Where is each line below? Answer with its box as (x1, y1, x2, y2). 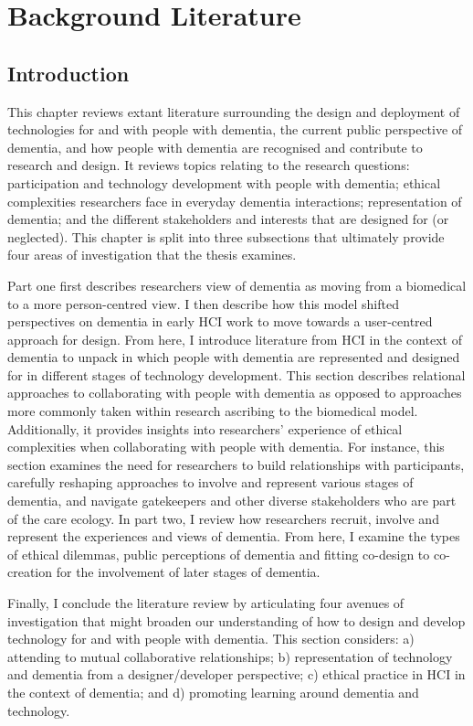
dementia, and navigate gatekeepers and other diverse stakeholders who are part (7, 491, 457, 510)
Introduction (7, 59, 130, 87)
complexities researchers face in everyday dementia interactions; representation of (7, 191, 462, 210)
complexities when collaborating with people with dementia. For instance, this (7, 437, 445, 456)
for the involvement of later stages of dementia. (56, 562, 321, 582)
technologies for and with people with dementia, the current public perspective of (7, 120, 463, 139)
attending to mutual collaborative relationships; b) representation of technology (7, 646, 453, 666)
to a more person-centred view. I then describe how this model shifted (7, 294, 399, 313)
